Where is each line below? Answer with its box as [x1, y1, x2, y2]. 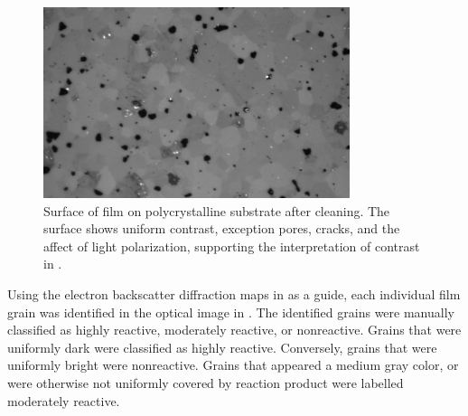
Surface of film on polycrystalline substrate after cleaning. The [43, 201, 390, 220]
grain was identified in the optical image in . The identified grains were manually [7, 302, 454, 321]
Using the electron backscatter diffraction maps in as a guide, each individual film [7, 285, 461, 304]
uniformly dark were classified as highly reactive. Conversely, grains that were [7, 337, 437, 356]
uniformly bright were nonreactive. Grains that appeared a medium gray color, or [7, 355, 459, 374]
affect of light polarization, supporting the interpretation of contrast [43, 236, 420, 255]
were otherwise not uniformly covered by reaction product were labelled [7, 373, 404, 392]
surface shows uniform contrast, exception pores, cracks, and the [43, 219, 400, 238]
